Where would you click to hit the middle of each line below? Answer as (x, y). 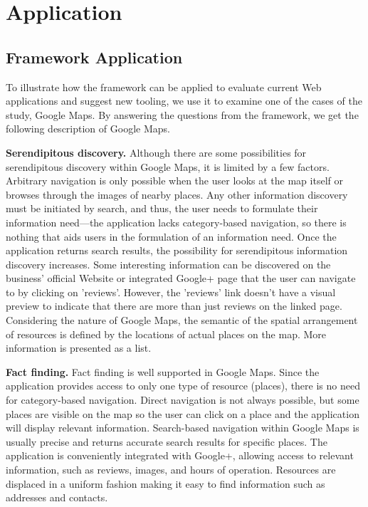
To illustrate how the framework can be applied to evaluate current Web (164, 87)
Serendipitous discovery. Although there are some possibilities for (156, 152)
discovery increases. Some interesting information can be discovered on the (168, 264)
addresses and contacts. (57, 497)
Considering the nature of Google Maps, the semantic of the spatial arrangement (182, 320)
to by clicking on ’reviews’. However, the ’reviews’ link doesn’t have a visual (171, 292)
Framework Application (94, 57)
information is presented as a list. (79, 348)
